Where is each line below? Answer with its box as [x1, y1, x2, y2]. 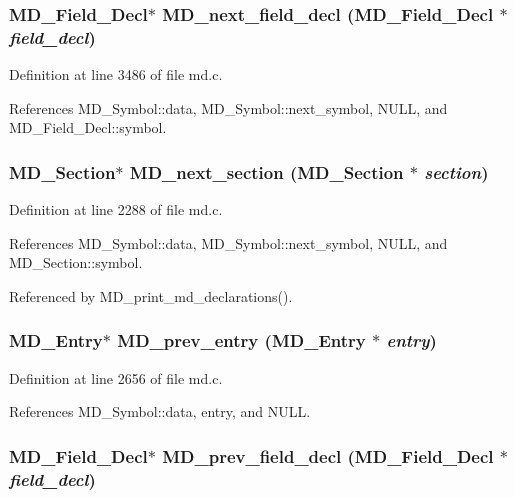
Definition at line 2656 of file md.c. [9, 367, 223, 388]
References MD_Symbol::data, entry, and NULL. [9, 401, 311, 422]
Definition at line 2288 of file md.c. [9, 199, 223, 220]
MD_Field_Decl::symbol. [9, 117, 167, 138]
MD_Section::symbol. [9, 252, 143, 273]
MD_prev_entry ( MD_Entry [117, 328, 366, 353]
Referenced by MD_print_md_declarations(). [9, 285, 293, 306]
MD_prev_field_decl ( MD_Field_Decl [162, 443, 494, 468]
